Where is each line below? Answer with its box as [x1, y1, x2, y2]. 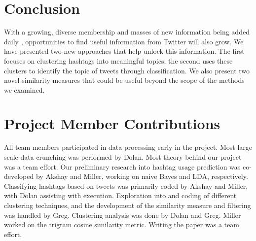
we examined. [4, 84, 45, 95]
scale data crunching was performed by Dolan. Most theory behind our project [4, 152, 242, 162]
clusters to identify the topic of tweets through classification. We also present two [4, 65, 250, 75]
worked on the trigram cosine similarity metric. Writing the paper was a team [4, 219, 239, 230]
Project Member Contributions [4, 113, 220, 134]
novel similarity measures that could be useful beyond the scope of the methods [4, 75, 245, 85]
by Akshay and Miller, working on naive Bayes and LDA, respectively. [36, 171, 248, 181]
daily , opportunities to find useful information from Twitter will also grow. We [4, 36, 244, 46]
